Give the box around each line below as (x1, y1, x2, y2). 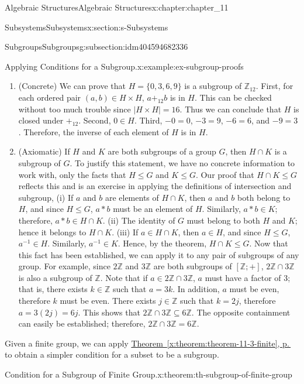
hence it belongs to (18, 225, 87, 238)
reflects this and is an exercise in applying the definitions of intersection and (18, 180, 292, 192)
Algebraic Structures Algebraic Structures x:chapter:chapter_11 (5, 1, 229, 13)
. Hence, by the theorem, (118, 237, 207, 249)
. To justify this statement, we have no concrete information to (70, 156, 295, 169)
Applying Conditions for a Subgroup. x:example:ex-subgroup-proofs (5, 60, 244, 72)
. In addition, (172, 283, 220, 295)
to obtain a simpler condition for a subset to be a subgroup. (5, 348, 219, 361)
